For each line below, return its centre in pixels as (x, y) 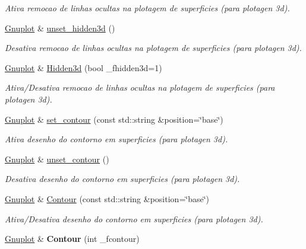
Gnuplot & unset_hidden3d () (60, 28)
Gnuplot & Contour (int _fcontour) (72, 239)
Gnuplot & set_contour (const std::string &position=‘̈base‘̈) (114, 119)
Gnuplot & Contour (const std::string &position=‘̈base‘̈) (107, 198)
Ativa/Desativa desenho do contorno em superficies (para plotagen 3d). (134, 218)
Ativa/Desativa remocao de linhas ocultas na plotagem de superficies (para (140, 87)
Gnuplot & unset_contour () (57, 159)
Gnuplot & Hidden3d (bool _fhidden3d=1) (83, 67)
